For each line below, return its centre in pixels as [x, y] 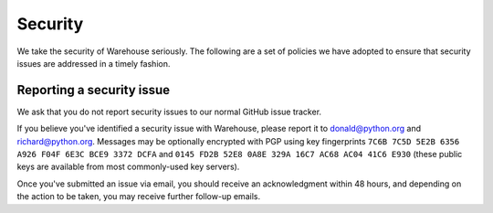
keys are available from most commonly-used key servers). [128, 167]
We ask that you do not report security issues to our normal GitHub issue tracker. [169, 112]
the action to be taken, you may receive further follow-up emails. [138, 197]
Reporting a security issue [94, 90]
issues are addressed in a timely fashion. [94, 63]
